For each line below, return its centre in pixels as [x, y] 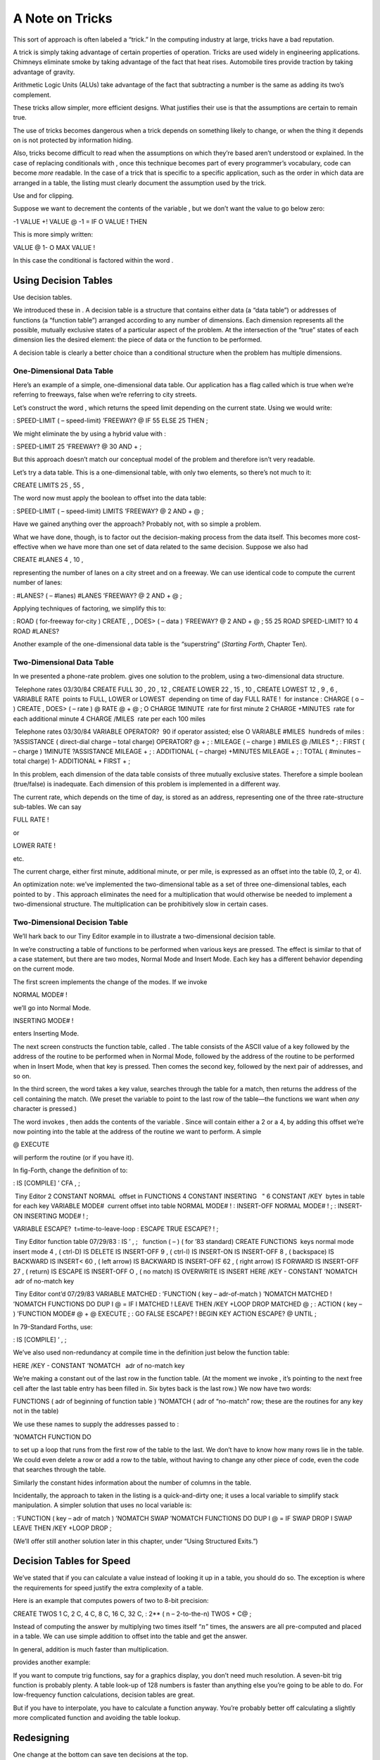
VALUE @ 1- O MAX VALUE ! [54, 247]
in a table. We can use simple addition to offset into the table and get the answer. [130, 1636]
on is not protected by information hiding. [73, 140]
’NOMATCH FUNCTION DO [52, 1437]
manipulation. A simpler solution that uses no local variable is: [102, 1505]
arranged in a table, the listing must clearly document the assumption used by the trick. [140, 182]
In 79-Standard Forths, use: [53, 1326]
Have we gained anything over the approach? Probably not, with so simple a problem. [137, 524]
